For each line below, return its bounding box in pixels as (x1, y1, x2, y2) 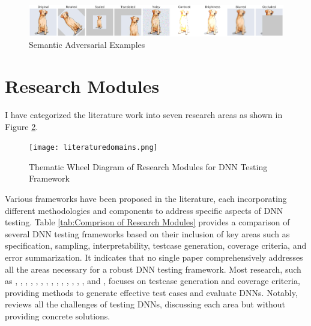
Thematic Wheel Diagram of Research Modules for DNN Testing (29, 160, 268, 173)
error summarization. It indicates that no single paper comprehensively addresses (5, 250, 303, 263)
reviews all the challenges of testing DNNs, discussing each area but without (5, 298, 286, 310)
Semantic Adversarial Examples (29, 38, 145, 51)
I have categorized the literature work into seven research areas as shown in (5, 108, 283, 120)
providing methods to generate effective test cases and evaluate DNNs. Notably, (5, 286, 298, 298)
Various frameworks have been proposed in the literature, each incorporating (5, 192, 287, 204)
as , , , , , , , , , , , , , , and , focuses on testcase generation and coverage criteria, (5, 274, 300, 287)
